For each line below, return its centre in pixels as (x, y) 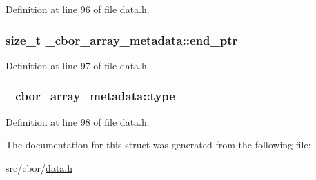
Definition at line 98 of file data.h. (78, 121)
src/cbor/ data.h (39, 167)
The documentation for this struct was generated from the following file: (158, 145)
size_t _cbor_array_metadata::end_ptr (122, 40)
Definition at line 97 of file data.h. (78, 65)
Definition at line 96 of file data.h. (78, 9)
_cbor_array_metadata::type (90, 96)
